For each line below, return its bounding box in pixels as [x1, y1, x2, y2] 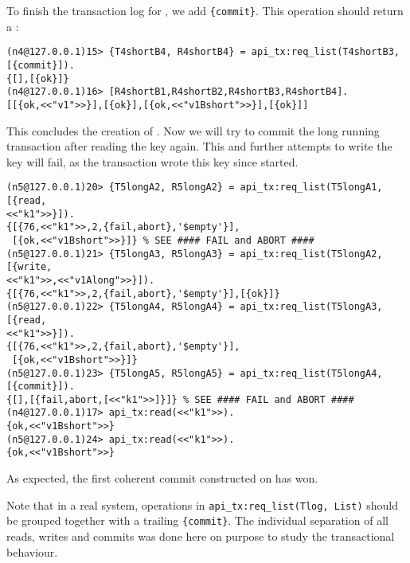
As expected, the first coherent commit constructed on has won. [6, 470, 318, 487]
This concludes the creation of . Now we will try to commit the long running [6, 122, 380, 139]
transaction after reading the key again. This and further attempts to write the [6, 138, 392, 154]
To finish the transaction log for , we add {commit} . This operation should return [6, 2, 404, 18]
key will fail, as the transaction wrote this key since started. [6, 153, 299, 170]
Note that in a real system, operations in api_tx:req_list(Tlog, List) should [6, 496, 398, 513]
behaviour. [6, 543, 58, 560]
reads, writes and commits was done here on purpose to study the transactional [6, 528, 395, 544]
